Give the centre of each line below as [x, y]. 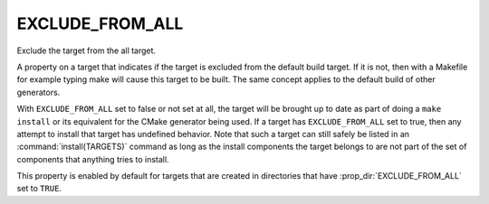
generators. [38, 92]
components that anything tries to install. [93, 159]
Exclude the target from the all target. [86, 51]
